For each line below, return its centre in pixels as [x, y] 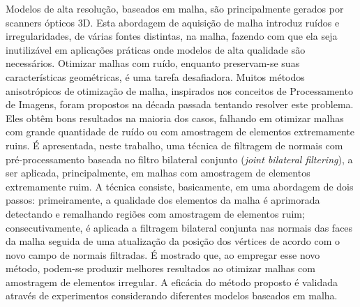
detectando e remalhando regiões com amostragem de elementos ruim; [155, 213]
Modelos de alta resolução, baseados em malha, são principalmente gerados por [175, 8]
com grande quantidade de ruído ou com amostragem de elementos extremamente [180, 132]
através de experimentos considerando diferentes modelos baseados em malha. [172, 295]
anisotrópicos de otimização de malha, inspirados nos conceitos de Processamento [179, 90]
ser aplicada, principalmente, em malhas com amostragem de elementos [158, 173]
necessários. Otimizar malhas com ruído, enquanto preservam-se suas [153, 63]
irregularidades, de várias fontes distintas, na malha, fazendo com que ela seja [172, 36]
